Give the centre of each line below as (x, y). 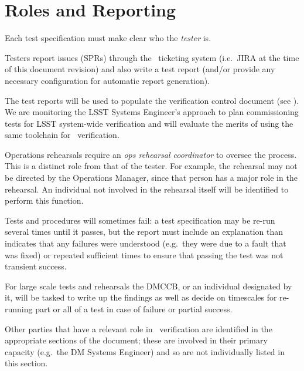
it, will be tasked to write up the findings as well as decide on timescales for (141, 297)
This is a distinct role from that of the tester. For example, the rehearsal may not (151, 166)
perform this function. (44, 200)
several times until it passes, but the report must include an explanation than (144, 232)
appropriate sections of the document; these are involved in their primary (136, 340)
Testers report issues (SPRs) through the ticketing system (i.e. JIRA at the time (152, 57)
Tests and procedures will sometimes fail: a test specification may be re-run (140, 220)
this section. (26, 363)
